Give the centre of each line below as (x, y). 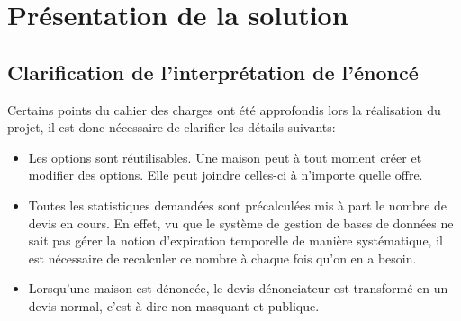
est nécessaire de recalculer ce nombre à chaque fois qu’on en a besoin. (222, 258)
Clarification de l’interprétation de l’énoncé (213, 71)
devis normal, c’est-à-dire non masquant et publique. (174, 305)
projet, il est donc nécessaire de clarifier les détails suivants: (172, 127)
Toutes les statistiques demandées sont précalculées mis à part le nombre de (238, 205)
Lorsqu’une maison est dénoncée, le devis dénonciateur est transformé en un (238, 288)
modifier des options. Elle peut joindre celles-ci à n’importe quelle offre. (226, 175)
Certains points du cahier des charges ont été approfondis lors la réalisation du (224, 109)
